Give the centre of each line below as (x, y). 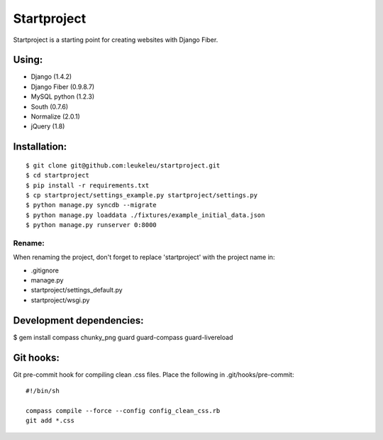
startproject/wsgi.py (60, 300)
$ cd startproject (58, 175)
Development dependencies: (78, 320)
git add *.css (50, 421)
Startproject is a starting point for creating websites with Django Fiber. (116, 40)
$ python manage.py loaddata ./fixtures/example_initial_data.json (145, 215)
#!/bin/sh (43, 391)
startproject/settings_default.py (77, 290)
